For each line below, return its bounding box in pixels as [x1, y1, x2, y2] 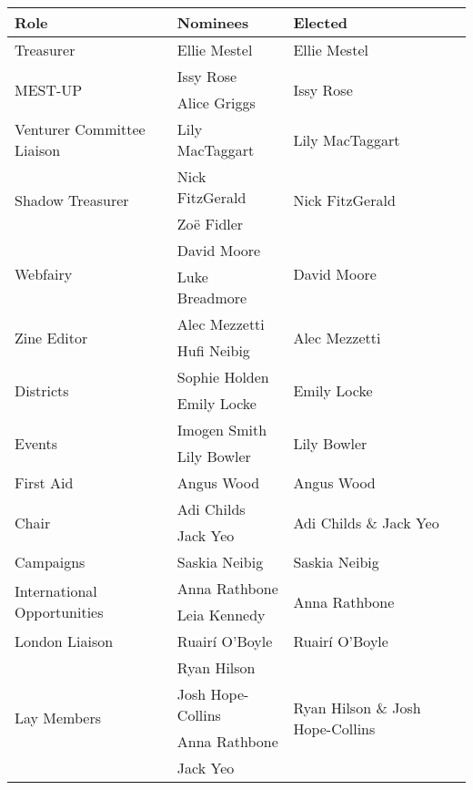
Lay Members [15, 707, 102, 728]
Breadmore [176, 287, 247, 308]
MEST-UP [15, 78, 83, 100]
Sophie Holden [176, 366, 269, 387]
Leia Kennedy [176, 604, 266, 625]
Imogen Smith [176, 419, 267, 440]
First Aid [15, 472, 74, 493]
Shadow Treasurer [15, 190, 129, 210]
